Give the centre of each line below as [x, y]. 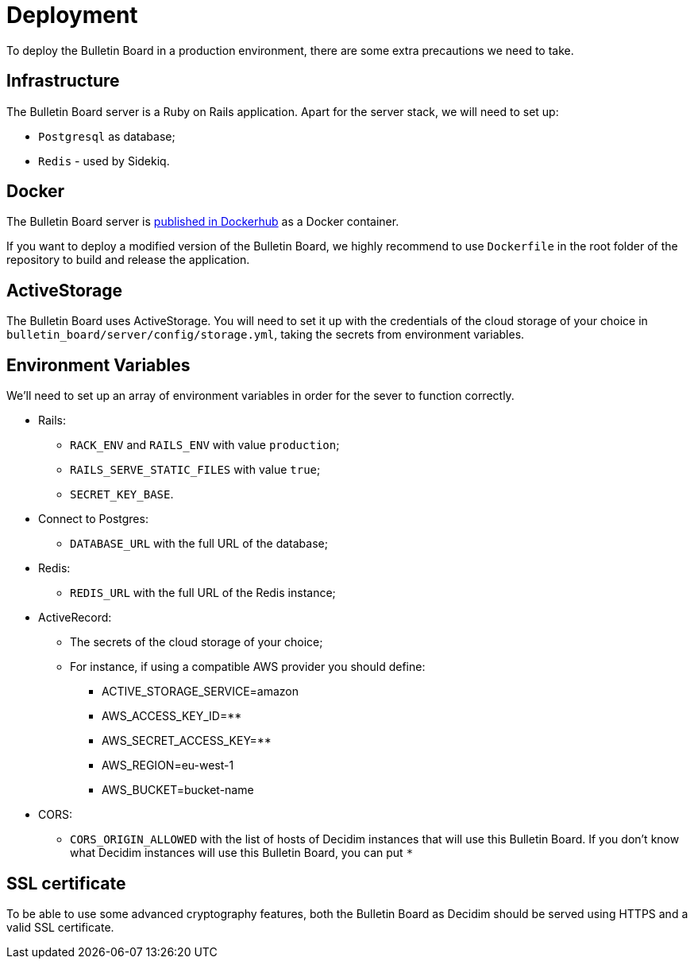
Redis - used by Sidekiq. [104, 161]
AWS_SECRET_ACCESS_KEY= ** [187, 741]
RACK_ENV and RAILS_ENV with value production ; [205, 445]
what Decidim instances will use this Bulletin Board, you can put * [242, 853]
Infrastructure [63, 81]
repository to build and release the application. [128, 260]
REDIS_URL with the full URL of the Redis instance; [203, 593]
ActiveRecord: [75, 618]
